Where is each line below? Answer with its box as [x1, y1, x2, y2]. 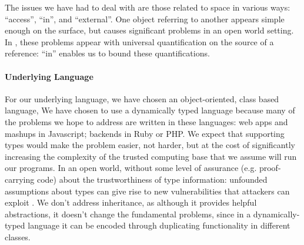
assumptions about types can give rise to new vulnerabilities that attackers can [5, 184, 290, 197]
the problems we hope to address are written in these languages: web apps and [5, 115, 288, 127]
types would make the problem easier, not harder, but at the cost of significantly [5, 139, 295, 151]
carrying [5, 173, 35, 185]
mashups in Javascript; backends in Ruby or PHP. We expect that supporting [5, 127, 285, 139]
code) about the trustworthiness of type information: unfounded [36, 173, 268, 185]
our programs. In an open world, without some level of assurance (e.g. [5, 162, 257, 174]
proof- [259, 162, 281, 174]
